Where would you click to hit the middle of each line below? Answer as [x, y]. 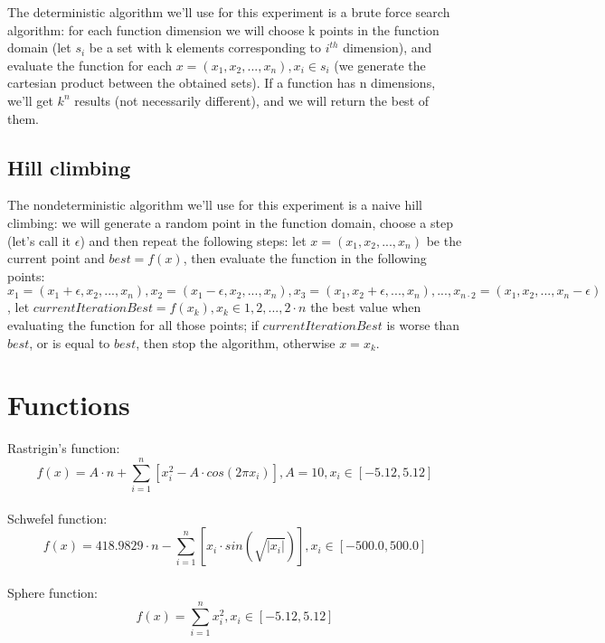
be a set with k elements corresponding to [205, 47]
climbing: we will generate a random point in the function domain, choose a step [230, 222]
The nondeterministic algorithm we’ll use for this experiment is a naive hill [215, 205]
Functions [69, 405]
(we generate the [380, 65]
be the [444, 240]
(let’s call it [39, 240]
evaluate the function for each [90, 65]
